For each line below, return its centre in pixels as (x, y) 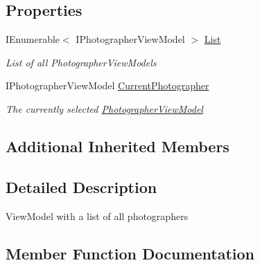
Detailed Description (81, 186)
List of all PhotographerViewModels (81, 62)
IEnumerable (33, 39)
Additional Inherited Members (118, 146)
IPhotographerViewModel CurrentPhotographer (107, 85)
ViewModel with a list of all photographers (97, 216)
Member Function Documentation (130, 253)
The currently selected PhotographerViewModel (104, 108)
